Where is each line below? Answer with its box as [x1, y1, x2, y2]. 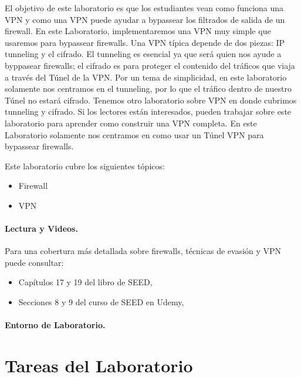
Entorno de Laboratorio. [5, 319, 106, 331]
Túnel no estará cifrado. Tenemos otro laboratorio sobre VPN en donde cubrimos [5, 94, 297, 106]
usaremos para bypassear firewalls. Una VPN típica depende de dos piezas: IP [5, 36, 285, 48]
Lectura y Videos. [5, 222, 78, 235]
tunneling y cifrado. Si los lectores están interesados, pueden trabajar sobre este [5, 105, 292, 118]
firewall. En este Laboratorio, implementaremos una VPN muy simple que [5, 25, 271, 37]
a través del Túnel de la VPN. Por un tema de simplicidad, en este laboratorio [5, 71, 287, 83]
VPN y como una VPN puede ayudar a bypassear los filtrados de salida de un [5, 13, 285, 25]
